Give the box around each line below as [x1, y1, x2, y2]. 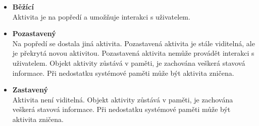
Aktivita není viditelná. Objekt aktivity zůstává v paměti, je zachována [12, 94, 233, 104]
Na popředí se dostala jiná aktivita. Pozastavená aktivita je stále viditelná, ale [12, 38, 255, 48]
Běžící [12, 2, 34, 12]
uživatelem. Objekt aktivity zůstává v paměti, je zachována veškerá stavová [12, 57, 245, 68]
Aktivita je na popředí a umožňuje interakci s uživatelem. [12, 11, 190, 22]
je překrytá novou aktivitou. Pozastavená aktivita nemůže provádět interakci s [12, 48, 254, 58]
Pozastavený [12, 28, 56, 39]
